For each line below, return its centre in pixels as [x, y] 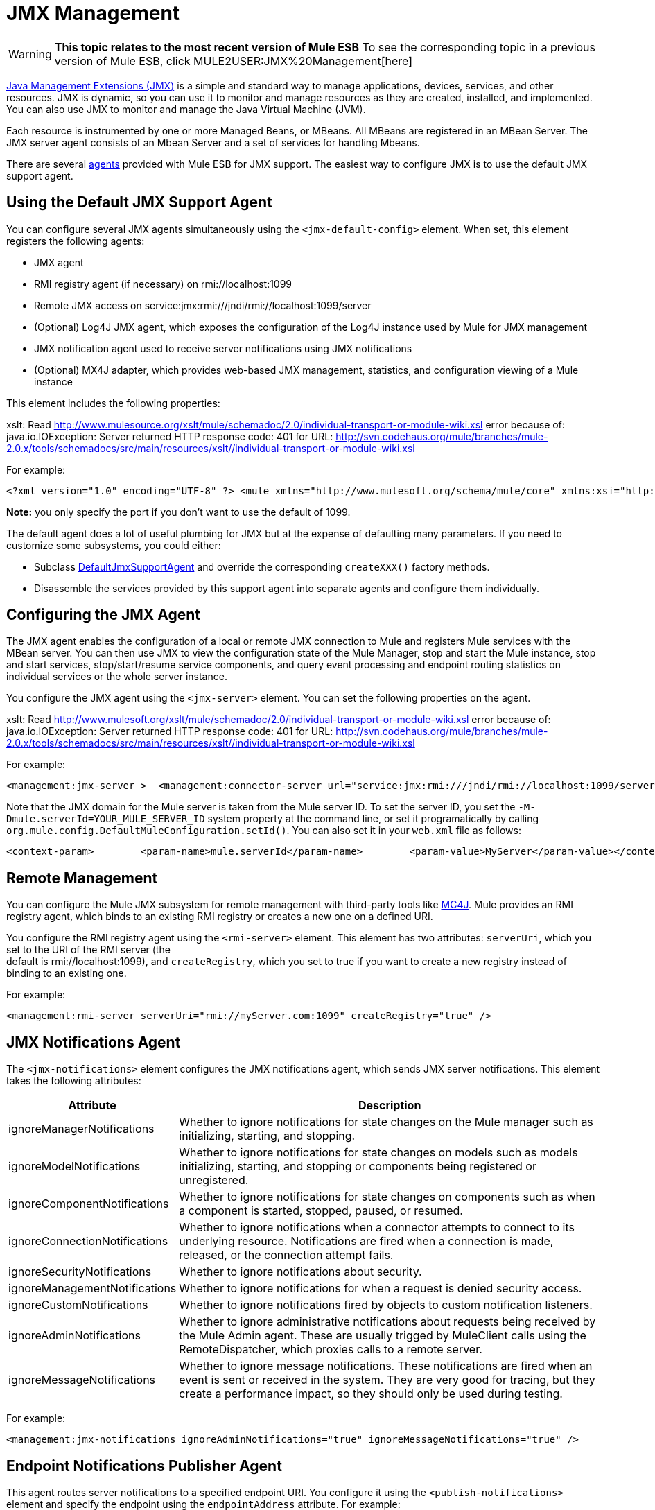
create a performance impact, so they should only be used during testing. [371, 1394]
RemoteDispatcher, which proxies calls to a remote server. [331, 1350]
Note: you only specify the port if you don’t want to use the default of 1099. [178, 512]
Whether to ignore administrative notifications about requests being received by [387, 1322]
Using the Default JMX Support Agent [139, 202]
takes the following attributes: [74, 1081]
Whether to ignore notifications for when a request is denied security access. [381, 1288]
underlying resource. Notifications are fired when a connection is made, [366, 1241]
